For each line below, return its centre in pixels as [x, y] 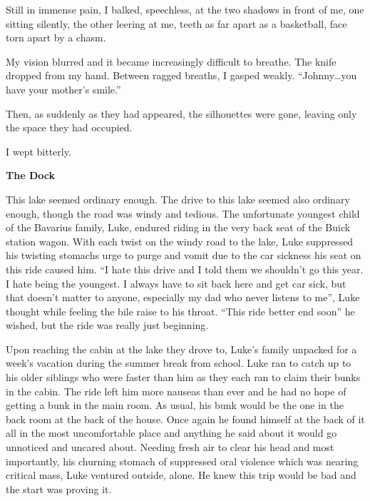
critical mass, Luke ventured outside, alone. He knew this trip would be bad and [181, 475]
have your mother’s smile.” [63, 89]
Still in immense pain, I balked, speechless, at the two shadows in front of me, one [185, 9]
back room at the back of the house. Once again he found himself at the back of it [185, 419]
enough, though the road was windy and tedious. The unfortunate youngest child [183, 213]
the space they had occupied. [69, 127]
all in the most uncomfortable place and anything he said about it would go [171, 433]
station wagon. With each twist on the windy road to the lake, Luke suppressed [180, 241]
